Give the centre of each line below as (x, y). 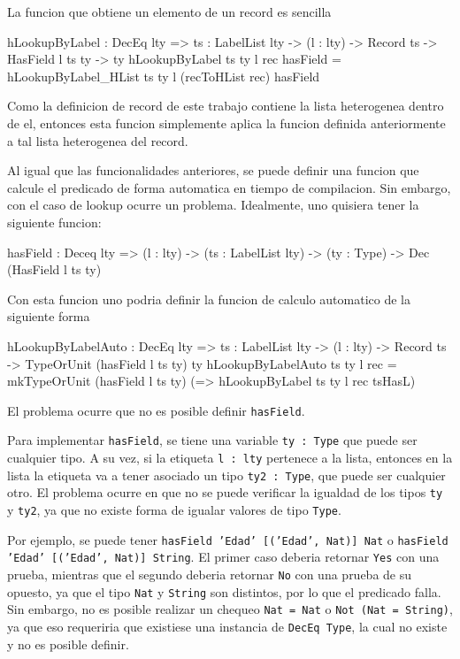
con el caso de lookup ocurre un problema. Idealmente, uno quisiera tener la (213, 205)
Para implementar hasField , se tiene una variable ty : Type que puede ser (212, 440)
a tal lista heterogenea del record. (98, 140)
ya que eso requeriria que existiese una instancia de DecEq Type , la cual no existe (227, 626)
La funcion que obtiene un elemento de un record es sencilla (169, 11)
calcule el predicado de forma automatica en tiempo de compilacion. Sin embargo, (229, 187)
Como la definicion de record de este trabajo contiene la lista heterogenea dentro (226, 106)
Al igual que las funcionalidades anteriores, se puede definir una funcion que (213, 170)
